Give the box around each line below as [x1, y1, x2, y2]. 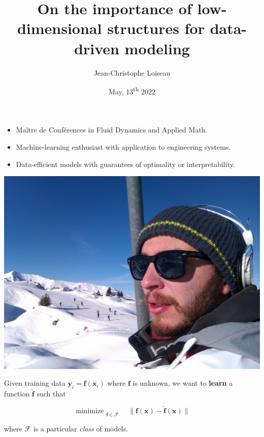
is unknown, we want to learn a [133, 378, 233, 388]
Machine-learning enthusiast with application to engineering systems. [16, 141, 231, 152]
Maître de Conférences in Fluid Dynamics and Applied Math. [16, 124, 208, 135]
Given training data [4, 378, 65, 388]
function [4, 388, 30, 398]
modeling [124, 38, 190, 58]
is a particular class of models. [33, 423, 128, 433]
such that [37, 388, 66, 398]
